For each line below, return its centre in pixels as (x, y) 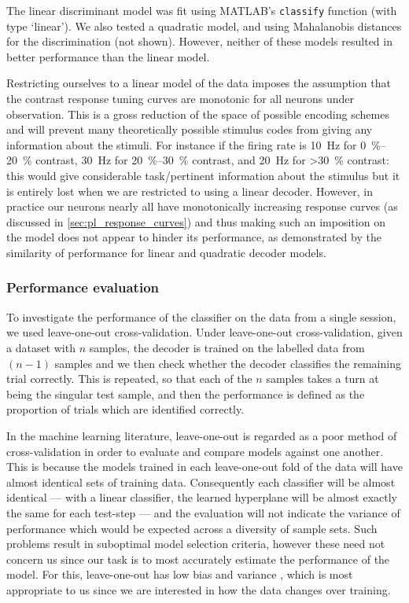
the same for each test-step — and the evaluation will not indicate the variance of (203, 512)
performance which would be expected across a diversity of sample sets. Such (192, 528)
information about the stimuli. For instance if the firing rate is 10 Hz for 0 (186, 144)
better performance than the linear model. (108, 56)
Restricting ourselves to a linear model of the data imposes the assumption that (199, 83)
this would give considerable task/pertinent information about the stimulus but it (203, 175)
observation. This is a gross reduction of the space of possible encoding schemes (198, 114)
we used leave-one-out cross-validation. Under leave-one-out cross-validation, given (204, 332)
